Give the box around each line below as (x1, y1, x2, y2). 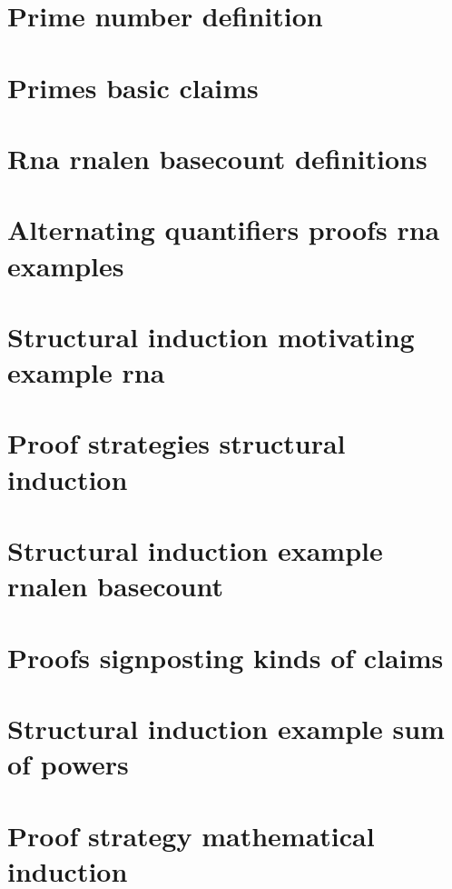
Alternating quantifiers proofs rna (7, 211, 440, 248)
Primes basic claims (7, 68, 259, 105)
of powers (7, 745, 129, 783)
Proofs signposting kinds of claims (7, 638, 444, 675)
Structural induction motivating (7, 317, 415, 355)
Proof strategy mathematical (7, 816, 375, 854)
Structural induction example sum (7, 709, 445, 746)
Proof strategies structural (7, 425, 346, 462)
